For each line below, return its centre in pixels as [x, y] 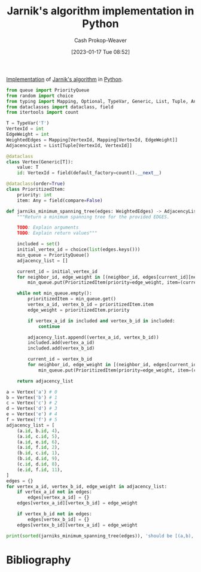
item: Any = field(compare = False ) [60, 200]
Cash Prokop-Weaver [100, 40]
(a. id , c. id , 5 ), [39, 436]
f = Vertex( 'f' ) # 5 [32, 420]
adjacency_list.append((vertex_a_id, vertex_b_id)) [94, 337]
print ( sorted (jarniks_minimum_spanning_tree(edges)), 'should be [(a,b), [100, 536]
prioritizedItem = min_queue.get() [72, 299]
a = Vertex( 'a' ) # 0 [32, 392]
